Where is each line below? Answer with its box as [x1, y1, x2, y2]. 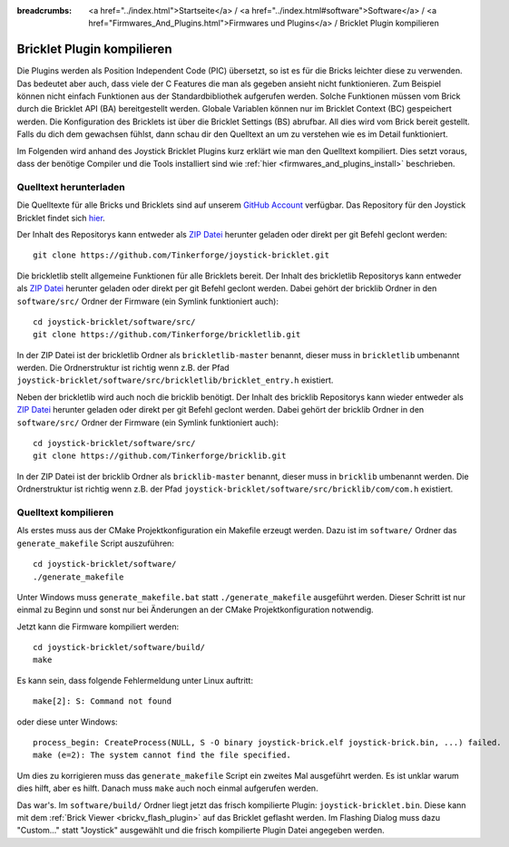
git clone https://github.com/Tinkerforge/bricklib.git [33, 451, 287, 462]
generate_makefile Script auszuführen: [16, 538, 174, 549]
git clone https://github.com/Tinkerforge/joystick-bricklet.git [33, 250, 330, 260]
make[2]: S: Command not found [33, 696, 172, 706]
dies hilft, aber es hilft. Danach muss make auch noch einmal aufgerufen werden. [16, 783, 318, 793]
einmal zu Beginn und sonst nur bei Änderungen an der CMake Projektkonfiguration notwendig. [16, 604, 374, 616]
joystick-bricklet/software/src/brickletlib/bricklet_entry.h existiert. [16, 375, 334, 385]
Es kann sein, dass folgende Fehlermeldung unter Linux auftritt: [16, 675, 254, 686]
